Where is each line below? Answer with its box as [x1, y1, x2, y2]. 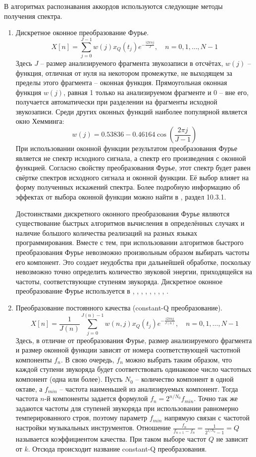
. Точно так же [194, 393, 238, 404]
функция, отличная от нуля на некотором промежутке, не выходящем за [15, 67, 233, 78]
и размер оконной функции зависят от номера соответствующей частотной [15, 345, 241, 355]
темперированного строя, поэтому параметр [15, 412, 148, 423]
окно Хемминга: [15, 116, 64, 126]
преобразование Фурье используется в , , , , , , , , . [15, 286, 169, 296]
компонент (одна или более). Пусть [15, 374, 123, 384]
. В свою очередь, [60, 354, 114, 364]
